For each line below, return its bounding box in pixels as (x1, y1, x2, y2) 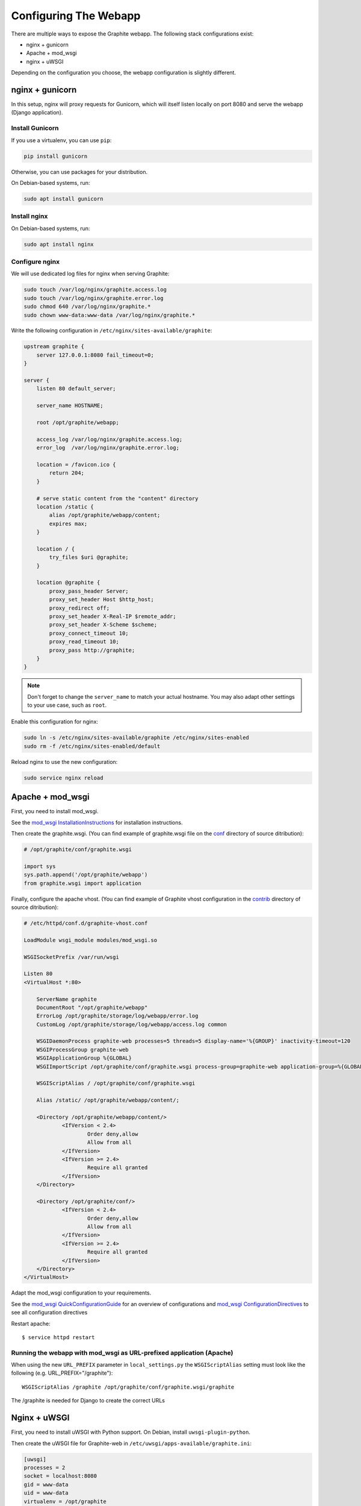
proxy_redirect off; (49, 604, 110, 611)
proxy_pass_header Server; (49, 587, 129, 595)
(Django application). (11, 109, 63, 116)
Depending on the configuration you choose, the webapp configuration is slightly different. (11, 69, 236, 77)
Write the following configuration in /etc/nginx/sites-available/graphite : (11, 327, 212, 334)
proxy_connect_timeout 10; (49, 630, 129, 637)
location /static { (36, 503, 94, 510)
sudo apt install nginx (23, 241, 94, 248)
